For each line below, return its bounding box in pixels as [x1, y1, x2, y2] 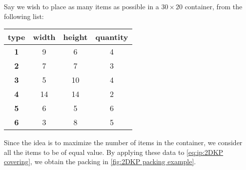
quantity [95, 31, 128, 43]
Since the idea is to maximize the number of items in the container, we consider [4, 137, 243, 148]
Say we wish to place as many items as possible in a [4, 1, 159, 11]
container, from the [184, 1, 243, 11]
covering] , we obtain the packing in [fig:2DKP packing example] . [4, 156, 196, 167]
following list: [4, 11, 44, 21]
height [63, 31, 88, 43]
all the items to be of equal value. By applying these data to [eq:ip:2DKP [4, 147, 224, 157]
